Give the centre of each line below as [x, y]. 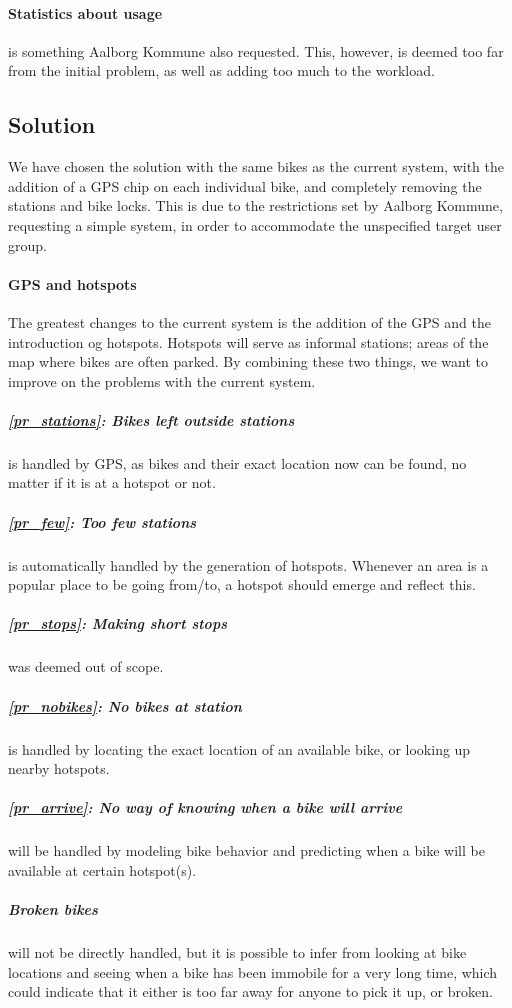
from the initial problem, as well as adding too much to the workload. [221, 70]
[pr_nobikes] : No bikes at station [125, 705]
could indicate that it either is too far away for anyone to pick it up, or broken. [250, 991]
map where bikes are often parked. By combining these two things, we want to [248, 361]
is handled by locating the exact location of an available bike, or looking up [239, 748]
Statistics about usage [85, 12]
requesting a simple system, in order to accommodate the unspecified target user [255, 224]
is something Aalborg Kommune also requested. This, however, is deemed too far [256, 50]
